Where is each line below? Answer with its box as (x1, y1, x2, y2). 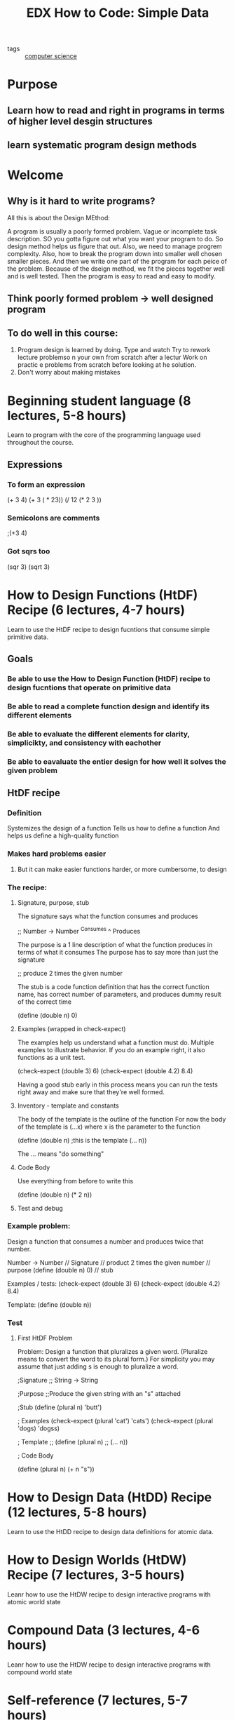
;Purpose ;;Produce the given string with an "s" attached (17, 1390, 181, 1398)
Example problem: (7, 1221, 71, 1231)
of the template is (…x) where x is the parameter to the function (17, 1122, 201, 1131)
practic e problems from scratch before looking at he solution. (17, 361, 197, 369)
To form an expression (7, 479, 85, 489)
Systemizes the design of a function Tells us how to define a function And (7, 824, 221, 833)
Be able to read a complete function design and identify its (7, 701, 210, 711)
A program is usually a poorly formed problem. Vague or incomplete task (7, 227, 217, 236)
